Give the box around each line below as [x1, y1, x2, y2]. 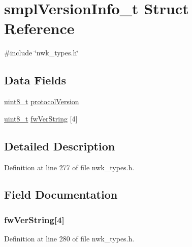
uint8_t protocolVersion [4, 96, 79, 107]
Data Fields [4, 72, 67, 88]
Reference [4, 18, 75, 39]
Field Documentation [4, 187, 118, 202]
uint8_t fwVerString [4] [4, 113, 78, 123]
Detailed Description [4, 138, 115, 153]
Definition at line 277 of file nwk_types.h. [4, 162, 135, 172]
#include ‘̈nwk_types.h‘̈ [4, 47, 79, 58]
